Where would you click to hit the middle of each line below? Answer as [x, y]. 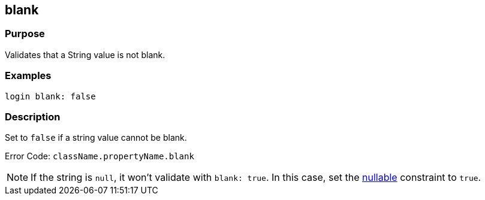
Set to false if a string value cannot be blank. [96, 138]
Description [33, 116]
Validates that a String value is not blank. [85, 54]
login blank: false [50, 96]
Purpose [25, 34]
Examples [28, 76]
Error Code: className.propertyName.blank [100, 156]
